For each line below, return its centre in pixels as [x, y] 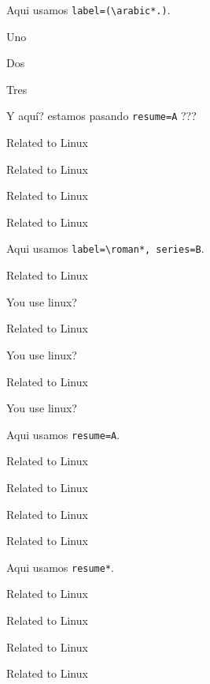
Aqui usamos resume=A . [63, 434]
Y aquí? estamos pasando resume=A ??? [101, 116]
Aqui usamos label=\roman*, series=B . [105, 248]
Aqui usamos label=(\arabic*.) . [88, 9]
